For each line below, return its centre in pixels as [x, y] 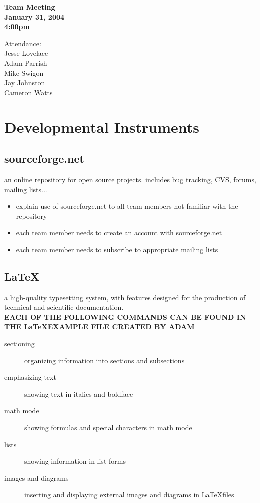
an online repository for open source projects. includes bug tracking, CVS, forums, [130, 179]
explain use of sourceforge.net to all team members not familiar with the [127, 206]
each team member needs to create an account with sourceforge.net [119, 232]
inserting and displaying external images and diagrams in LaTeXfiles [129, 495]
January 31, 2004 [34, 16]
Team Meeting [30, 7]
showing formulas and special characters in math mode [108, 428]
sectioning [19, 344]
